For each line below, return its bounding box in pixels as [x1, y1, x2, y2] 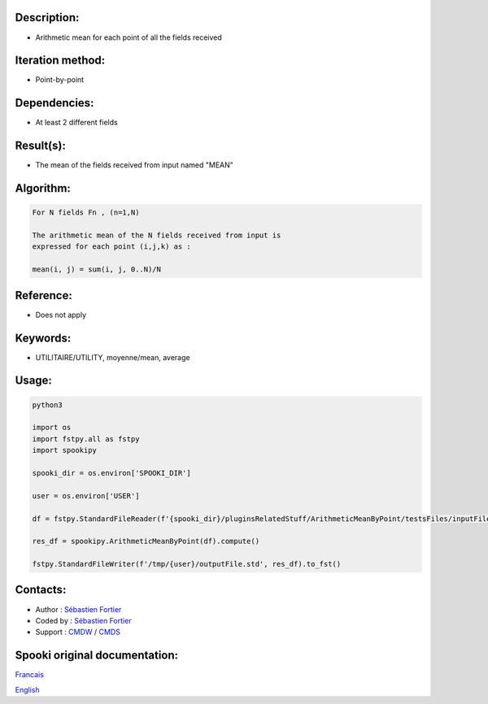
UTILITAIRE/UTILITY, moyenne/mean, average [35, 352, 190, 362]
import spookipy [32, 445, 98, 455]
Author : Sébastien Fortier [35, 604, 122, 614]
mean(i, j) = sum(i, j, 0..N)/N [32, 265, 162, 274]
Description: [15, 11, 80, 24]
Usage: [15, 374, 53, 388]
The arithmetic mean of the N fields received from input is [32, 231, 281, 240]
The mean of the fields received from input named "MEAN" [35, 160, 233, 170]
